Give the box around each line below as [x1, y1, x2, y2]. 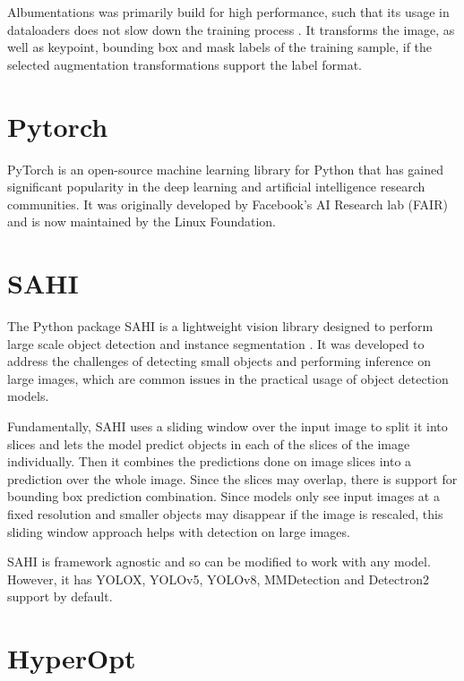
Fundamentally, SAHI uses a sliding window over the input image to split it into [7, 416, 448, 435]
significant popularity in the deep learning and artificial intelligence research [7, 177, 425, 196]
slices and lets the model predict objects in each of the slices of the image [7, 434, 410, 453]
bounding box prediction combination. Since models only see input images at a [7, 487, 440, 506]
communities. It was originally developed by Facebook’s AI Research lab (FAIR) [7, 194, 448, 213]
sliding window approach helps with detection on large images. [7, 522, 350, 541]
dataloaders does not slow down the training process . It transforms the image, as [7, 20, 455, 38]
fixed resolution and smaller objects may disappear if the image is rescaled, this [7, 504, 443, 523]
